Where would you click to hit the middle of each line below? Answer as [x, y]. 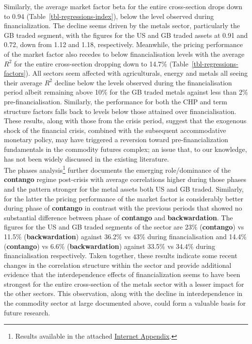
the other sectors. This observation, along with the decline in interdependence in [123, 293]
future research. [27, 312]
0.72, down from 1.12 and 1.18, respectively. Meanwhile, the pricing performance [124, 44]
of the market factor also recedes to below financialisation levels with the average [124, 54]
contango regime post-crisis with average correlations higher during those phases [125, 179]
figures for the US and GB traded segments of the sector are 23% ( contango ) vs [124, 227]
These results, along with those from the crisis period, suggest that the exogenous [125, 121]
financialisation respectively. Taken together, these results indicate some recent [121, 255]
